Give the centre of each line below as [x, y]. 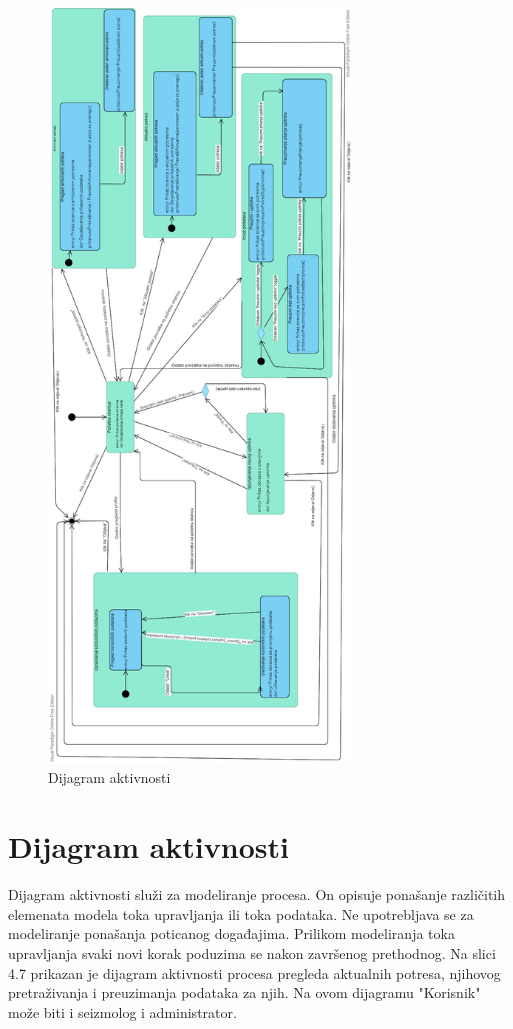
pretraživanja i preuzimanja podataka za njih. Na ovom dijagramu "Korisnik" [244, 992]
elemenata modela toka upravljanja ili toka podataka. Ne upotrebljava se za [241, 913]
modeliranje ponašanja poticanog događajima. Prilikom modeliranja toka [231, 933]
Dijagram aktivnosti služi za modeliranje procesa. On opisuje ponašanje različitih [256, 894]
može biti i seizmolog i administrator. [122, 1011]
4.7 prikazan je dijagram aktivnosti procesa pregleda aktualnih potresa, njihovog [254, 972]
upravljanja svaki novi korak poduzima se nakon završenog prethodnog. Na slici [252, 952]
